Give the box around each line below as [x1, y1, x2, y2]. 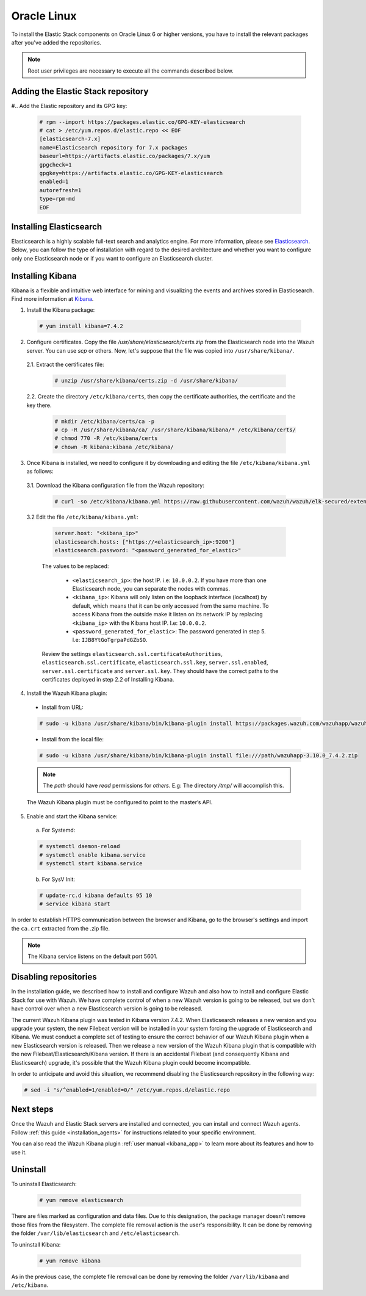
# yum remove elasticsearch [39, 1197, 123, 1204]
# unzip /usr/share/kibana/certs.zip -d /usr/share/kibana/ [54, 377, 239, 384]
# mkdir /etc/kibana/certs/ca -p [54, 418, 155, 425]
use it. [11, 1148, 27, 1156]
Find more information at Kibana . [11, 295, 94, 303]
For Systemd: [41, 827, 76, 834]
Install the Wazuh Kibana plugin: [26, 689, 107, 697]
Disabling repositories [11, 972, 97, 982]
